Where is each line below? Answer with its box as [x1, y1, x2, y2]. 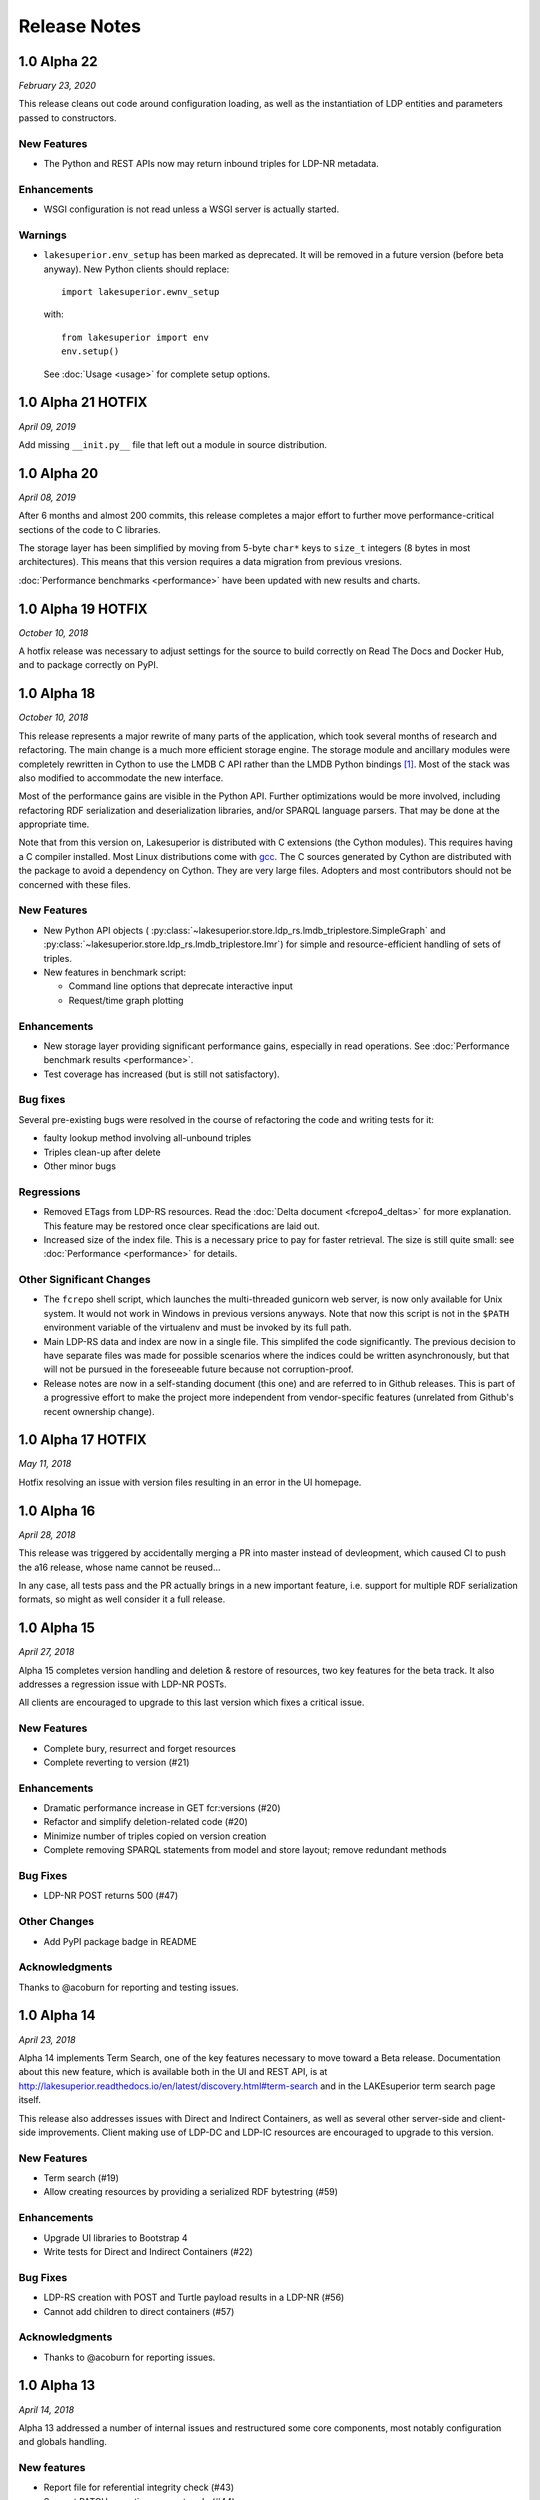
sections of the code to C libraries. [18, 523, 161, 535]
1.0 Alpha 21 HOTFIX [18, 394, 148, 411]
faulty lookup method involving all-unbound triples [43, 1132, 252, 1144]
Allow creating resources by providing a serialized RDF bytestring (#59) [43, 2186, 339, 2198]
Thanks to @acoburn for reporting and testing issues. [18, 1981, 239, 1993]
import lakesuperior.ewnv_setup [61, 286, 220, 298]
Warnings [18, 228, 67, 242]
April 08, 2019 [18, 491, 77, 503]
